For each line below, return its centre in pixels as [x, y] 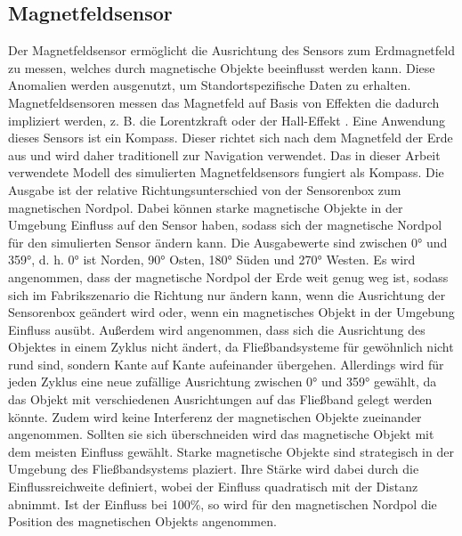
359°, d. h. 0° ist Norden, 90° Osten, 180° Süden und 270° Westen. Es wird [212, 260]
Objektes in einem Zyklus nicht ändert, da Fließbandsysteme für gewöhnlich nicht [231, 347]
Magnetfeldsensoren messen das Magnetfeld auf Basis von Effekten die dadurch [224, 102]
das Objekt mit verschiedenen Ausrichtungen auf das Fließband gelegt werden [220, 399]
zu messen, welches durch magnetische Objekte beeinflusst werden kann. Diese [222, 67]
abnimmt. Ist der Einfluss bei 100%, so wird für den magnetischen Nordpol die [223, 504]
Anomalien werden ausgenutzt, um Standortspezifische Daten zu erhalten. [210, 85]
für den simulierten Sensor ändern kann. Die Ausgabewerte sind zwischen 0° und [228, 242]
